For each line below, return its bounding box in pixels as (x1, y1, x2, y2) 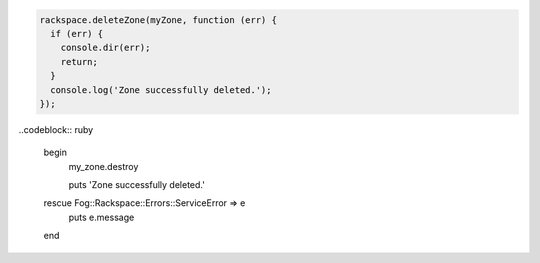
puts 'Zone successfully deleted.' (68, 179, 205, 191)
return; (60, 56, 99, 67)
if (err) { (50, 28, 104, 39)
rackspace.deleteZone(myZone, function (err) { (39, 14, 277, 25)
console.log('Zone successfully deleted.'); (50, 84, 272, 95)
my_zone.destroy (68, 160, 139, 172)
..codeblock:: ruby (18, 123, 94, 135)
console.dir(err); (60, 42, 151, 54)
